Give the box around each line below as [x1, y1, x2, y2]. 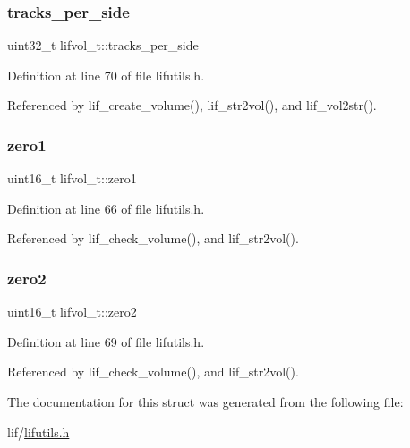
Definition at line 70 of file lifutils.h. [7, 65, 205, 84]
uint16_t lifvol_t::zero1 [7, 169, 137, 188]
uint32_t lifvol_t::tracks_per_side [7, 36, 199, 55]
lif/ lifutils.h [7, 422, 70, 441]
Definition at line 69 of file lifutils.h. [7, 332, 205, 351]
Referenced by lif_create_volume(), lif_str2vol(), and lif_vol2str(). [7, 96, 377, 114]
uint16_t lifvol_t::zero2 [7, 302, 137, 321]
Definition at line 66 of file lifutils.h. [7, 199, 205, 217]
